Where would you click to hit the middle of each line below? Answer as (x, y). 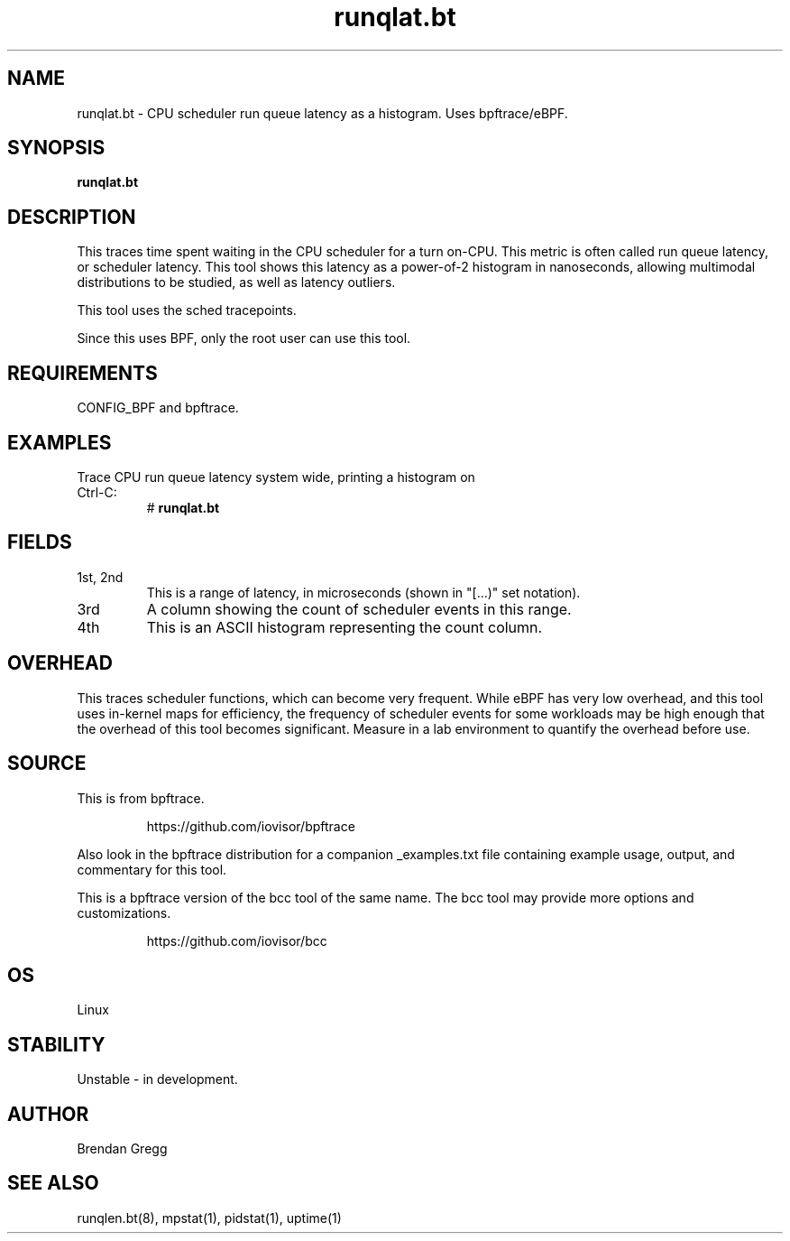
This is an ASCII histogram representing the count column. (344, 627)
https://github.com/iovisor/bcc (237, 940)
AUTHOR (48, 1114)
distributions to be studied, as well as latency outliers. (236, 282)
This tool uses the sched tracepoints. (187, 310)
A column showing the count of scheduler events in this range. (359, 609)
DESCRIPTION (72, 217)
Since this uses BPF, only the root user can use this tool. (244, 338)
